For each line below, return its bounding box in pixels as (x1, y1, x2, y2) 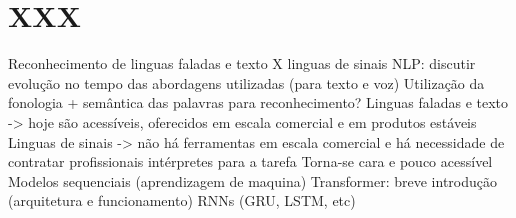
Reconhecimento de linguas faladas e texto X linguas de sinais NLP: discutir (8, 53, 476, 74)
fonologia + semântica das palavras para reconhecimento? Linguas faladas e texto (8, 92, 509, 113)
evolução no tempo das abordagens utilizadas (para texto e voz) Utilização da (8, 72, 485, 93)
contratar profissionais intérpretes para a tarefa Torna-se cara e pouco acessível (8, 151, 493, 172)
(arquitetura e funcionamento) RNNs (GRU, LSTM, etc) (8, 190, 356, 211)
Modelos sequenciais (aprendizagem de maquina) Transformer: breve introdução (8, 170, 498, 191)
